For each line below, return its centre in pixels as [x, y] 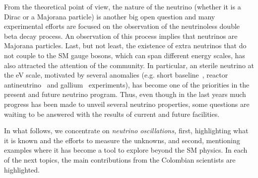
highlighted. [22, 169]
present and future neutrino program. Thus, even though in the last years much [125, 94]
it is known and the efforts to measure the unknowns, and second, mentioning [122, 140]
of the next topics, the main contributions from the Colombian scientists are [120, 159]
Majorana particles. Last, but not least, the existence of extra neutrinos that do [125, 45]
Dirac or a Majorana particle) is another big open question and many [110, 16]
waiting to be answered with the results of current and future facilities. [112, 114]
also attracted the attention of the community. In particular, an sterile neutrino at [129, 65]
